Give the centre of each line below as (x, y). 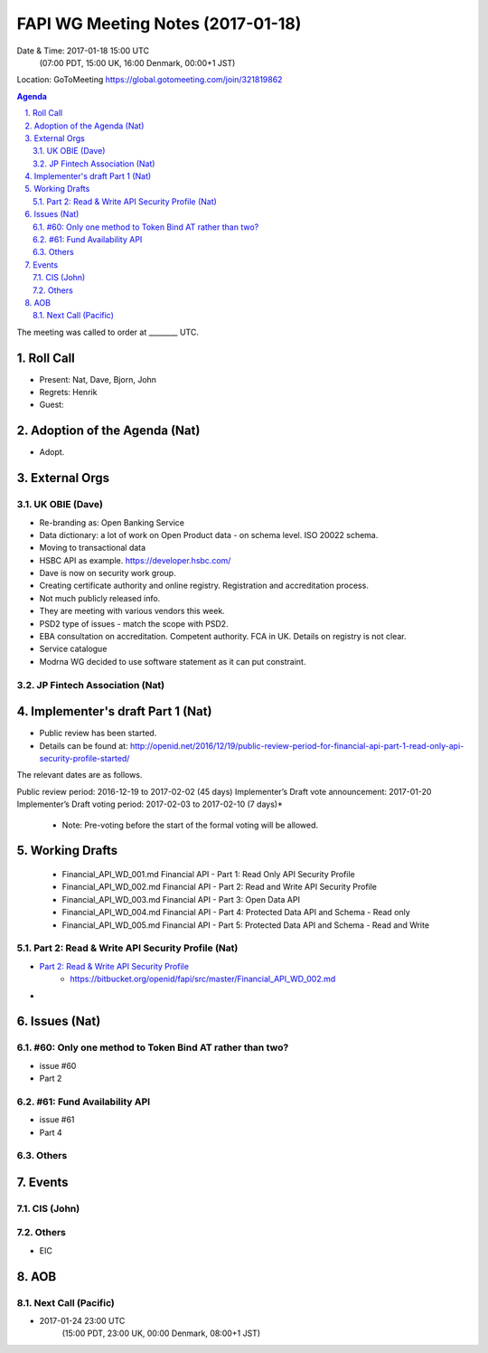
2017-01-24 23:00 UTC (82, 1321)
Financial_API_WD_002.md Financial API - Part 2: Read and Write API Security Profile (220, 887)
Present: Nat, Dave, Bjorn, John (98, 379)
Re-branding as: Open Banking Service (112, 522)
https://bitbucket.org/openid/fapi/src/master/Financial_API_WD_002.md (203, 979)
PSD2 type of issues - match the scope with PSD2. (134, 623)
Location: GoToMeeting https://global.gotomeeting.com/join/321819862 (150, 80)
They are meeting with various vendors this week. (132, 611)
